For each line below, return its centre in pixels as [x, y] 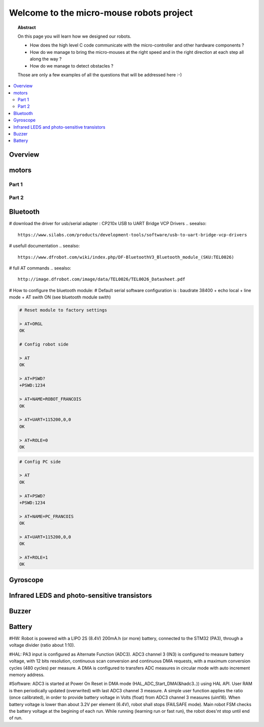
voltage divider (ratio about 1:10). [42, 645]
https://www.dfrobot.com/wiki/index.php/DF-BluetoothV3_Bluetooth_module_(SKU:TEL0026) [126, 257]
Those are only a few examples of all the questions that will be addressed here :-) [100, 75]
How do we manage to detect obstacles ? [72, 66]
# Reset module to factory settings [63, 310]
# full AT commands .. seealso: [40, 268]
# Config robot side [44, 344]
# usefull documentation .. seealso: [44, 246]
